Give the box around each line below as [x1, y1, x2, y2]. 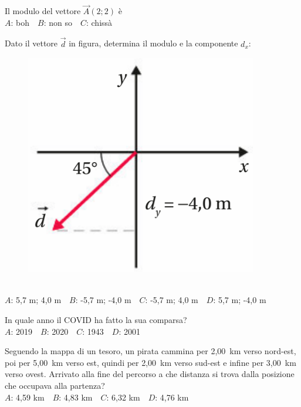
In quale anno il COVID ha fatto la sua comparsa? [5, 314, 187, 325]
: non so [43, 16, 72, 28]
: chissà [86, 16, 113, 28]
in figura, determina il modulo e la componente [69, 37, 238, 49]
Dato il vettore [5, 37, 58, 49]
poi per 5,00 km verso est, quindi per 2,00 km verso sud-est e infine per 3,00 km [5, 356, 296, 368]
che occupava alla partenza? [5, 379, 105, 391]
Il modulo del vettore [5, 5, 81, 17]
